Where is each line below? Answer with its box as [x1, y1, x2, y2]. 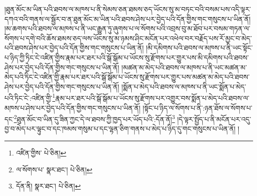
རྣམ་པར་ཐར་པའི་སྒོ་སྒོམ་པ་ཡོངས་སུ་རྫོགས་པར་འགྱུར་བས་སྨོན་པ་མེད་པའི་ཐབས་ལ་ [55, 93, 250, 103]
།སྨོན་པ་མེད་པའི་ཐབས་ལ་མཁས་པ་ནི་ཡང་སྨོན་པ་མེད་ [121, 81, 246, 91]
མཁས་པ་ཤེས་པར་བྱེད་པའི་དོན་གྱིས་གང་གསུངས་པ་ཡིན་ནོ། [4, 102, 141, 113]
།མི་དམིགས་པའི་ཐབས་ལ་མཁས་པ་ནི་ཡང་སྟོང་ [146, 42, 253, 53]
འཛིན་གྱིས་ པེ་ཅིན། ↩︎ [16, 148, 67, 158]
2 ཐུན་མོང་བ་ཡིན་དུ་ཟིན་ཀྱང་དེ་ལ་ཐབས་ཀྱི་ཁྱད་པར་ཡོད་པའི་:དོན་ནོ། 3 [14, 113, 175, 124]
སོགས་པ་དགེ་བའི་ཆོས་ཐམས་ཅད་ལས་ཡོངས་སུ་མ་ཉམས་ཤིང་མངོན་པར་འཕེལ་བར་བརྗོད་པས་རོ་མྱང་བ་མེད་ [4, 33, 252, 43]
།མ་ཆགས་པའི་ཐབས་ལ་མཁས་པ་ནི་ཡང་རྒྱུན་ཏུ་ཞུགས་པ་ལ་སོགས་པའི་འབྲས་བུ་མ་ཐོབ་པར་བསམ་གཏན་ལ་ [4, 23, 251, 34]
